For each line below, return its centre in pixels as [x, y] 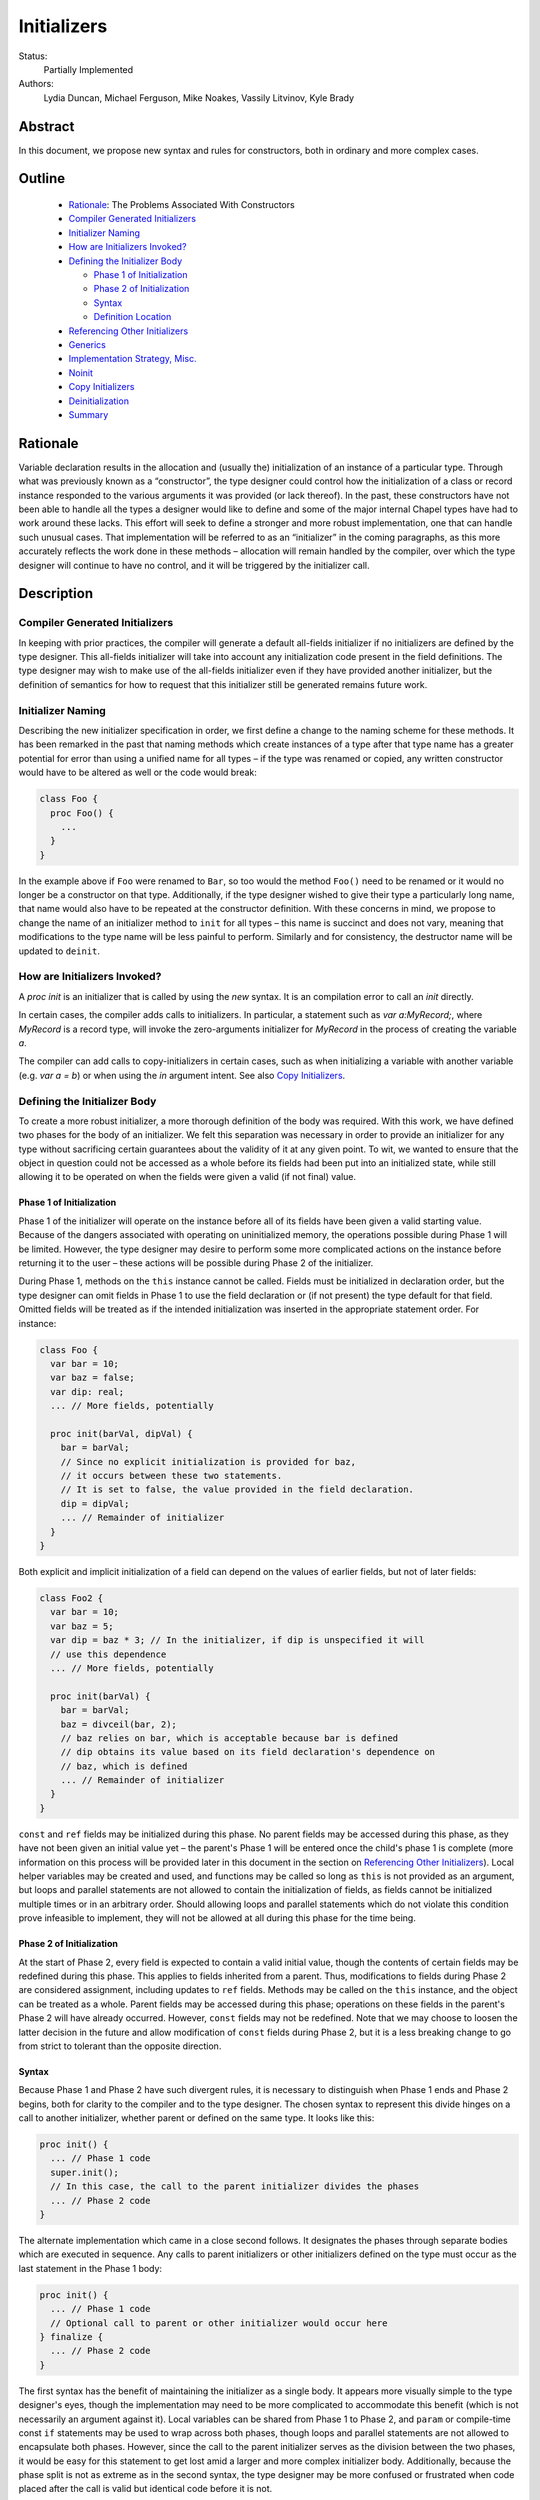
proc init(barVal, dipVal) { [122, 1433]
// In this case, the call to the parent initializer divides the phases [235, 2186]
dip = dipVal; [95, 1503]
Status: [33, 56]
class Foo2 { [71, 1598]
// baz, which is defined [124, 1766]
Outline [41, 178]
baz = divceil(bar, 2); [118, 1724]
